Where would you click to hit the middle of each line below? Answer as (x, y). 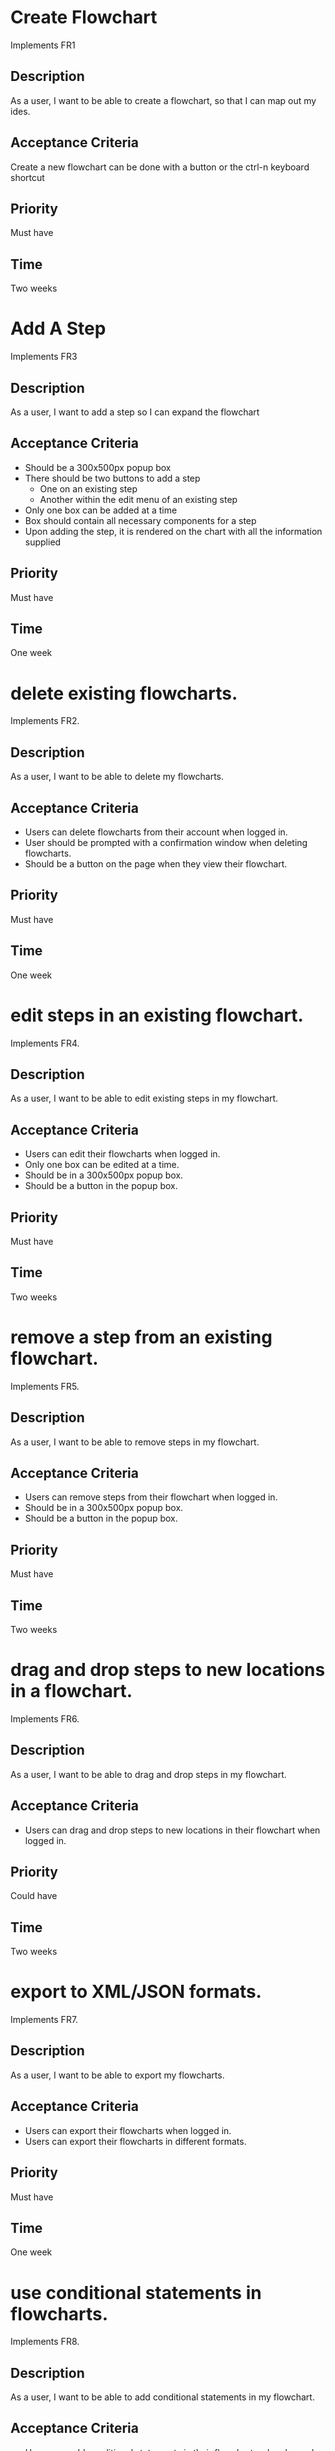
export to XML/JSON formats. (136, 1992)
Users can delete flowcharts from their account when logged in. (156, 832)
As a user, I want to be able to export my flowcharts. (117, 2075)
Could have (34, 1896)
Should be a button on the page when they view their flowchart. (156, 863)
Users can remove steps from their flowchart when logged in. (151, 1497)
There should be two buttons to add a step (112, 478)
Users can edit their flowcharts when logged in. (122, 1154)
